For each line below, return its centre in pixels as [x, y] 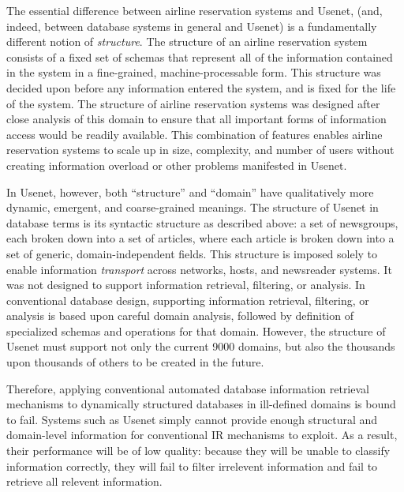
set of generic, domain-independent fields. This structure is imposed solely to [192, 253]
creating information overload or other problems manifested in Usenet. [177, 165]
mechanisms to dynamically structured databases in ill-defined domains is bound [201, 404]
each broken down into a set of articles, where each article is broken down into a [200, 238]
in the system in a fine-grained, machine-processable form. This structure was [194, 72]
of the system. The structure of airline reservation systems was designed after [193, 103]
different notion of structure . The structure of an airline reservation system [187, 41]
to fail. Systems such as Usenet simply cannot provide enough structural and [192, 419]
